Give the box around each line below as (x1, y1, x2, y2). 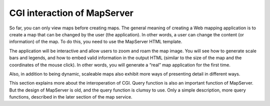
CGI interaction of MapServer (9, 7, 133, 18)
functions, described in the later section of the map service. (9, 94, 132, 100)
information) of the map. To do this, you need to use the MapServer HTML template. (9, 39, 182, 45)
